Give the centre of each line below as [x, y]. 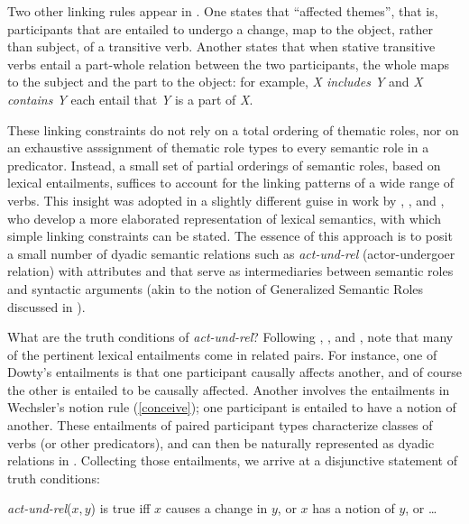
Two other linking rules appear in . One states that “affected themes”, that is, [223, 11]
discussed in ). [46, 306]
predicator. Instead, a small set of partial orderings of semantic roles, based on [224, 165]
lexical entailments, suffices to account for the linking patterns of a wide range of [231, 183]
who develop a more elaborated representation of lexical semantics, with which [225, 218]
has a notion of [354, 508]
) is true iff [120, 508]
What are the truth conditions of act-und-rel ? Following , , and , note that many [230, 337]
